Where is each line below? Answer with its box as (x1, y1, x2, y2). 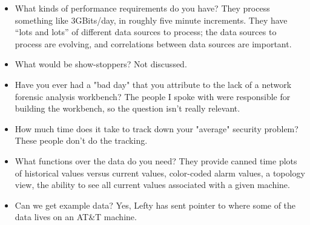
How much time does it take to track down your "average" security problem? (15, 122, 298, 135)
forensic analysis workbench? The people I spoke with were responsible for (15, 90, 291, 102)
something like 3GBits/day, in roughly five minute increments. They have (15, 13, 288, 26)
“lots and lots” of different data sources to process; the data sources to (15, 25, 277, 38)
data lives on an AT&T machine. (15, 210, 137, 223)
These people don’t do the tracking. (15, 134, 148, 147)
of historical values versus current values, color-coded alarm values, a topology (15, 166, 305, 179)
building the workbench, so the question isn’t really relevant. (15, 102, 240, 115)
